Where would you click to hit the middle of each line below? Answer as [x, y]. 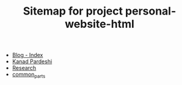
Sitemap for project [73, 11]
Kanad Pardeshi [32, 61]
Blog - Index [27, 55]
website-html [100, 24]
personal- [151, 11]
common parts [29, 75]
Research [24, 68]
